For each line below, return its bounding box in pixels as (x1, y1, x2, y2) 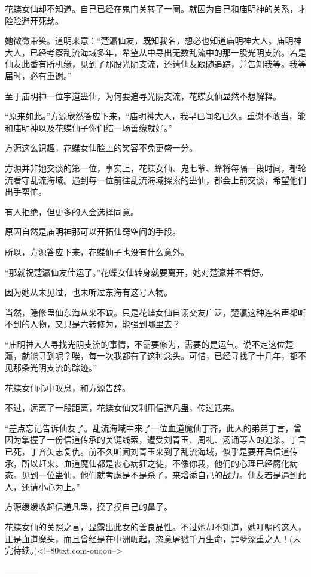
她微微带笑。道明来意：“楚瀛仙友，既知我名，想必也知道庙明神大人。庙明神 (5, 34, 302, 47)
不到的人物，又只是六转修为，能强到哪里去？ (5, 318, 181, 330)
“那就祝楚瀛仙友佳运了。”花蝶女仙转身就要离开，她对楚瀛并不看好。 (5, 265, 269, 278)
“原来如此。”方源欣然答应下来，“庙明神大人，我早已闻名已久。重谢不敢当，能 (5, 110, 306, 122)
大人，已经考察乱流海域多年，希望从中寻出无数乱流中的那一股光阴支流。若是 (5, 46, 306, 58)
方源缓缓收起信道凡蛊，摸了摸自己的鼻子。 (5, 500, 172, 513)
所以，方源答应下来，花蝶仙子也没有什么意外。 (5, 245, 189, 258)
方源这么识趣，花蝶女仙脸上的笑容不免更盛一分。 (5, 141, 197, 154)
